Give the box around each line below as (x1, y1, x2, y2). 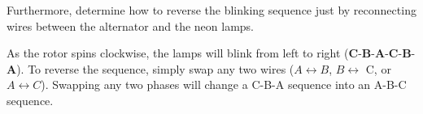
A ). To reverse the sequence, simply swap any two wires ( (7, 60, 294, 77)
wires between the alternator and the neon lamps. (7, 17, 254, 34)
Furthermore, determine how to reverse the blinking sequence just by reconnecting (7, 2, 416, 18)
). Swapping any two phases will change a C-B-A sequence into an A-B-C (41, 76, 407, 93)
